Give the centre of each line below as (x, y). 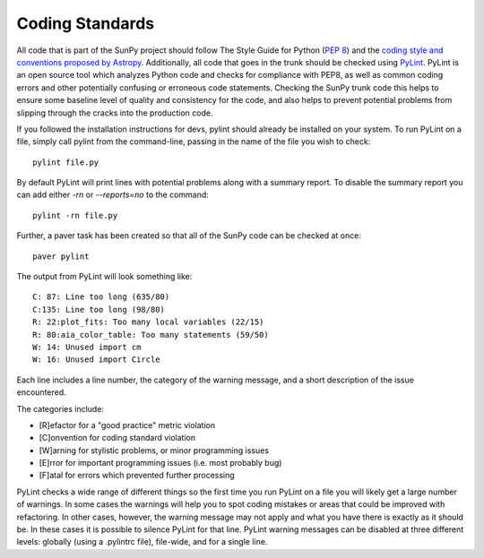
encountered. (41, 392)
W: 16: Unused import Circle (96, 360)
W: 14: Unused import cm (87, 347)
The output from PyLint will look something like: (104, 277)
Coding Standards (86, 23)
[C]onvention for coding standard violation (117, 438)
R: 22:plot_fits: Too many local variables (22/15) (148, 322)
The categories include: (60, 408)
